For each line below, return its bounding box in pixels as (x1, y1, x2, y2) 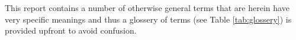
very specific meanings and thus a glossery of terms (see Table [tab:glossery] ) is (5, 13, 292, 25)
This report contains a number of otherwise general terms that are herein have (5, 2, 289, 13)
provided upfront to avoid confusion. (5, 24, 137, 37)
